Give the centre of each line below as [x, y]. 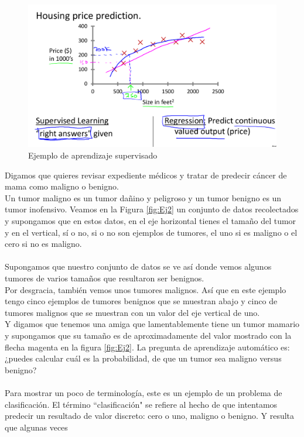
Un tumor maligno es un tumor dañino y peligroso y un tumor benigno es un [143, 197]
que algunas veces [36, 427]
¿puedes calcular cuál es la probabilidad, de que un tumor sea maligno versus [143, 358]
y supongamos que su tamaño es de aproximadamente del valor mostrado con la [148, 335]
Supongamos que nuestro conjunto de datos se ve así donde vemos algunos [138, 266]
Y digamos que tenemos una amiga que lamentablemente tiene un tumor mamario [152, 324]
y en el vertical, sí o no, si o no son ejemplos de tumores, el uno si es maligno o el [151, 232]
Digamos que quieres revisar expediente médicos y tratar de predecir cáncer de [146, 175]
